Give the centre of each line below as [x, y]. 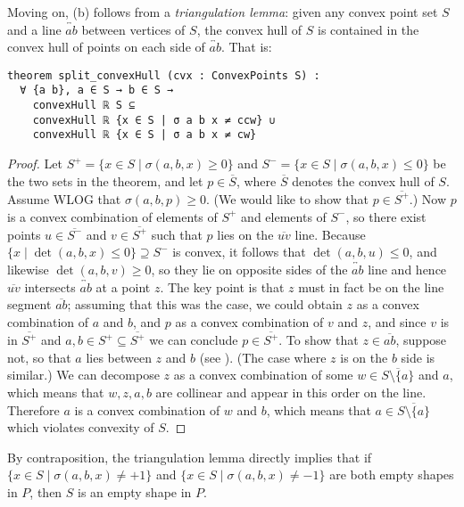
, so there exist [386, 216]
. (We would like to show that [287, 198]
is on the [364, 357]
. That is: [246, 47]
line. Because [330, 234]
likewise [28, 270]
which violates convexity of [81, 427]
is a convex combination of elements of [112, 216]
